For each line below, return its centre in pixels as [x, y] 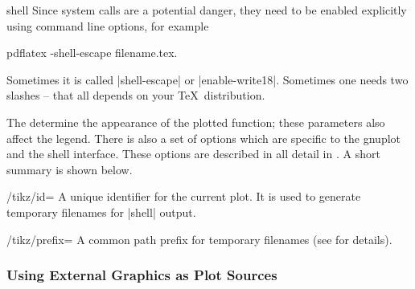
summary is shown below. [70, 169]
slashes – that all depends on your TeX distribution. [136, 95]
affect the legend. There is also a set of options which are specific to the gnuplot [204, 138]
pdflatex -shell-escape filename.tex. [92, 53]
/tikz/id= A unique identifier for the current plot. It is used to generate [184, 196]
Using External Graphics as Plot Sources [142, 275]
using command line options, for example [108, 25]
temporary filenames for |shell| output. [101, 212]
